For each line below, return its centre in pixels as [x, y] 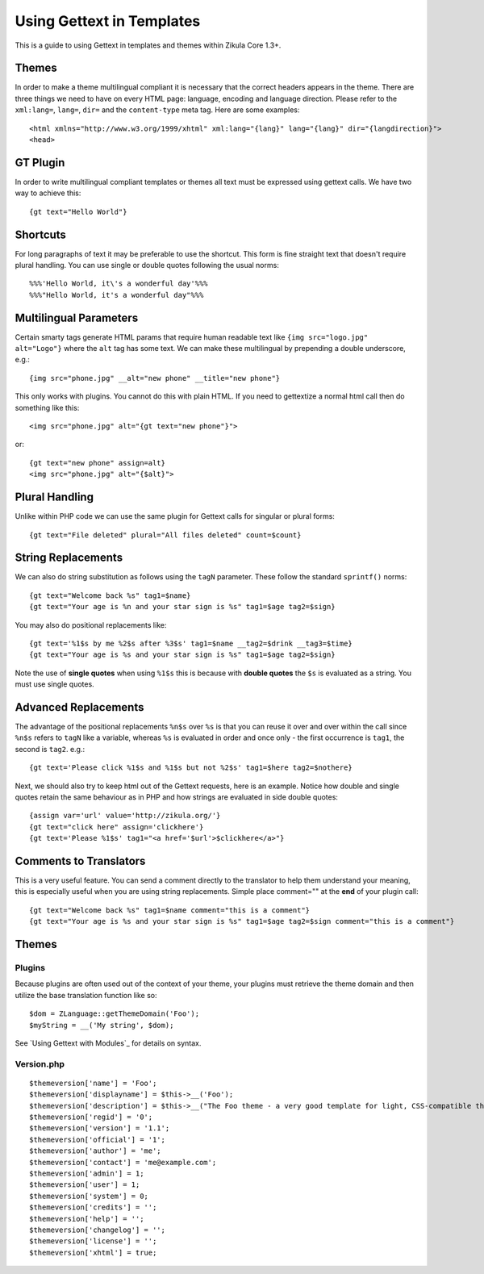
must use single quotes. [54, 684]
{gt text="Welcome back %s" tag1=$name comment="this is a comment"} [170, 910]
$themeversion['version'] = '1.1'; [100, 1128]
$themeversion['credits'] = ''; [93, 1207]
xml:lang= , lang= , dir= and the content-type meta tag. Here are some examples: [157, 110]
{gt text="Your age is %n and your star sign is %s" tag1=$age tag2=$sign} [182, 607]
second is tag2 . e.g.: [50, 749]
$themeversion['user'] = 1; [85, 1185]
